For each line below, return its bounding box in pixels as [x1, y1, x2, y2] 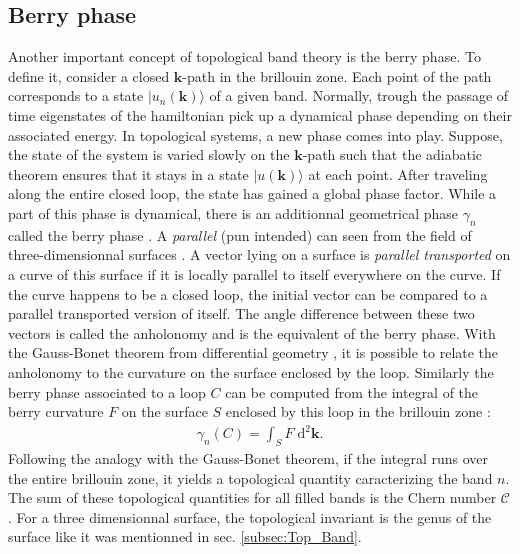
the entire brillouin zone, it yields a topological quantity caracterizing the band [8, 467, 493, 488]
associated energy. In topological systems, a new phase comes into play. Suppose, [8, 124, 503, 145]
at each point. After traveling [308, 163, 488, 184]
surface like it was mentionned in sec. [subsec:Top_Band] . [8, 526, 362, 547]
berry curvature [8, 401, 104, 422]
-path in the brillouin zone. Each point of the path [182, 65, 492, 86]
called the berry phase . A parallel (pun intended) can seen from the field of [8, 224, 472, 245]
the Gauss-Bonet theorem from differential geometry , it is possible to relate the [8, 342, 499, 363]
